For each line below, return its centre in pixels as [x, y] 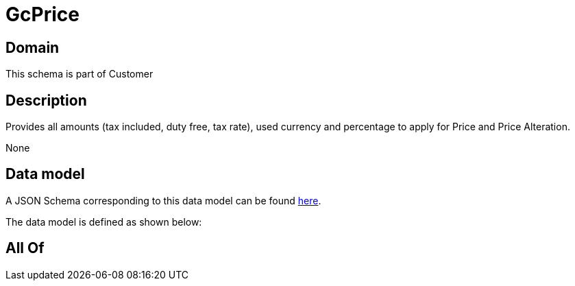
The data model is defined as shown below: [104, 222]
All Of [25, 248]
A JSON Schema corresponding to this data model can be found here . [163, 200]
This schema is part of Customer [79, 74]
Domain [33, 47]
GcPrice [42, 14]
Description [46, 100]
